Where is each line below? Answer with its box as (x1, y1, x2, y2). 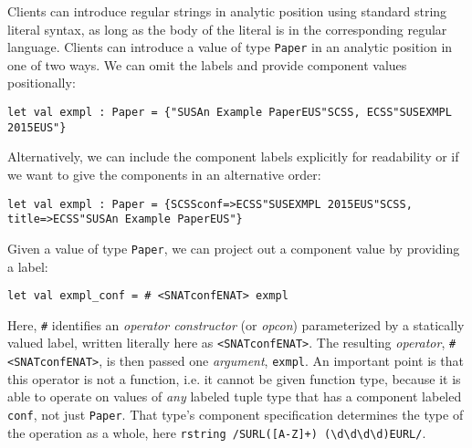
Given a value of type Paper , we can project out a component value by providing (7, 238, 460, 257)
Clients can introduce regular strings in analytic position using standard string (7, 2, 447, 20)
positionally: (7, 73, 76, 92)
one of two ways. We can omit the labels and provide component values (7, 55, 407, 74)
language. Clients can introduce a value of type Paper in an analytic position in (7, 37, 453, 57)
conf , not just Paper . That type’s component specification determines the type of (7, 404, 464, 423)
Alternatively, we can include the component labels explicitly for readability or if (7, 147, 459, 166)
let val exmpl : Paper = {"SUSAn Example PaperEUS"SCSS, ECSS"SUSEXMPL (7, 106, 452, 120)
